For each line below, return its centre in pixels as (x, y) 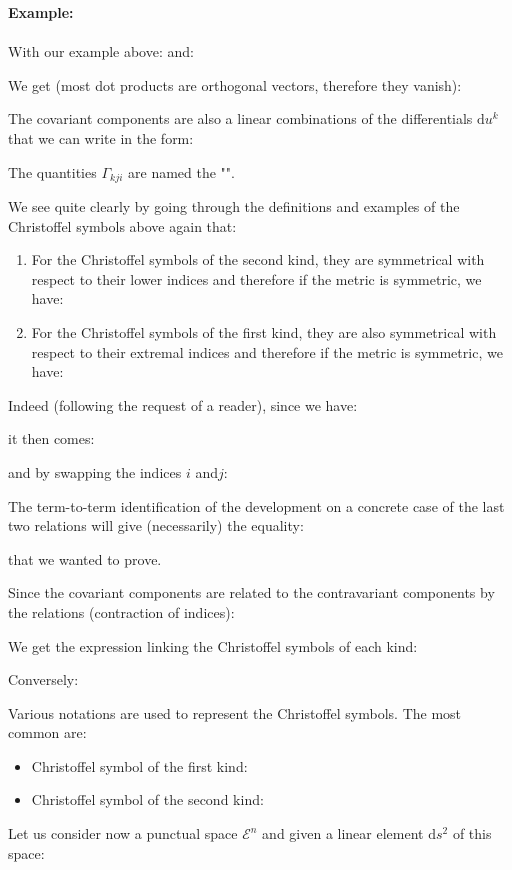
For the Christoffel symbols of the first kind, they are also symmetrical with (264, 331)
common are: (47, 732)
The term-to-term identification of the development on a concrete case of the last (256, 505)
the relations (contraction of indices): (121, 611)
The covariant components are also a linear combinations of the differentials (240, 118)
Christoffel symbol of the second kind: (147, 799)
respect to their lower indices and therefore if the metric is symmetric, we (256, 278)
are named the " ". (181, 171)
